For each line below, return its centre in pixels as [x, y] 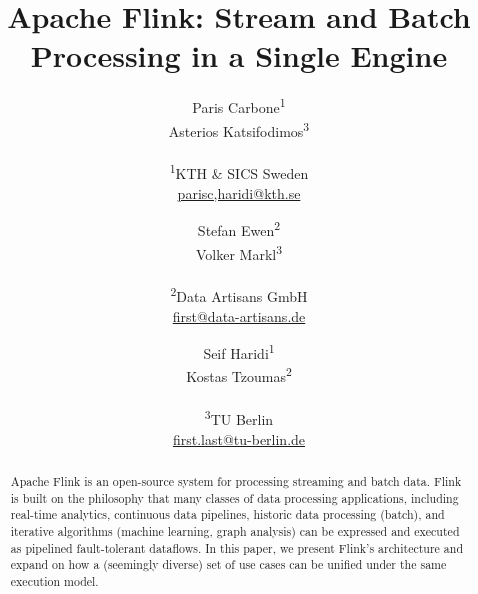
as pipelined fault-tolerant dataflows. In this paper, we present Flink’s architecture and [236, 547]
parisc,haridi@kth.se [239, 192]
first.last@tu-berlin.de [239, 438]
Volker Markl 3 [239, 252]
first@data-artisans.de [239, 315]
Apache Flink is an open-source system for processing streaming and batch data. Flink [236, 480]
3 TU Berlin [239, 417]
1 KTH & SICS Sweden [239, 172]
